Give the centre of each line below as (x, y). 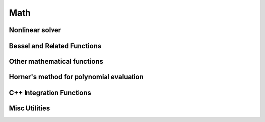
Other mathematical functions (56, 61)
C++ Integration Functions (50, 93)
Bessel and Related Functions (55, 46)
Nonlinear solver (35, 30)
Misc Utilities (29, 109)
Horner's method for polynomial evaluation (77, 77)
